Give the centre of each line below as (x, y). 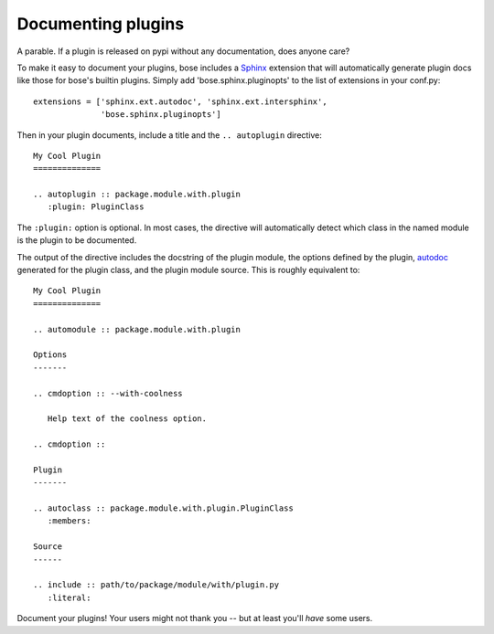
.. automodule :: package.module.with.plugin (137, 329)
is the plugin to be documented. (77, 240)
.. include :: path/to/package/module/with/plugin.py (156, 585)
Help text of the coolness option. (127, 419)
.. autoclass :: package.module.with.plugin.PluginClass (164, 508)
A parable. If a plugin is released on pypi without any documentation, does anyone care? (183, 51)
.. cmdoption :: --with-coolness (108, 393)
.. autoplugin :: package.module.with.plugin (137, 195)
